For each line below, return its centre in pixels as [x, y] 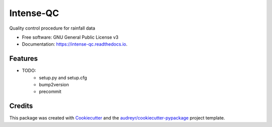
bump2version [54, 85]
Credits [21, 106]
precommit [50, 92]
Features [23, 58]
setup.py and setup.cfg [63, 77]
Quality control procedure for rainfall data [52, 28]
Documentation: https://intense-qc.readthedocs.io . [75, 44]
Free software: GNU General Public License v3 [70, 37]
